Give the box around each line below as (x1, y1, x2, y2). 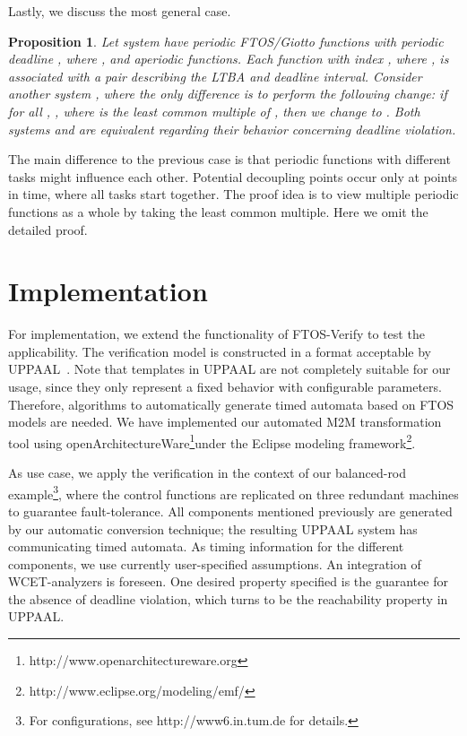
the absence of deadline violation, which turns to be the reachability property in (8, 589, 448, 608)
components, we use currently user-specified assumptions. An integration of (8, 554, 421, 573)
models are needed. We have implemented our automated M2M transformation (8, 412, 442, 431)
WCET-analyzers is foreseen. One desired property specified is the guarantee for (8, 572, 448, 591)
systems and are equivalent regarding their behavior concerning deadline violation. (8, 119, 456, 138)
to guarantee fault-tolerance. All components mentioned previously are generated (8, 501, 453, 520)
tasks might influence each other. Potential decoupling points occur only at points (8, 167, 458, 186)
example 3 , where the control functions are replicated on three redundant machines (8, 481, 459, 503)
